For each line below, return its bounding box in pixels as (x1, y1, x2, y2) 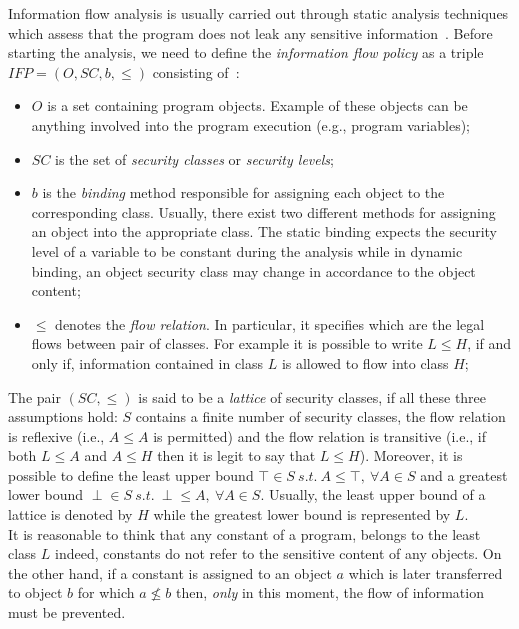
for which (77, 582, 135, 603)
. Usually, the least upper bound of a (260, 484, 486, 505)
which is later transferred (348, 562, 503, 583)
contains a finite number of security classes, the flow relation (135, 406, 506, 427)
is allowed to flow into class (281, 352, 449, 373)
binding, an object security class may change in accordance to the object (31, 260, 476, 281)
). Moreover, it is (359, 445, 463, 466)
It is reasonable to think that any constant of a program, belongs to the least (8, 523, 481, 544)
